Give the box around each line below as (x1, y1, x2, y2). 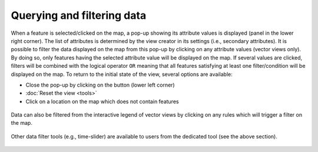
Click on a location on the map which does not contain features (25, 98, 179, 105)
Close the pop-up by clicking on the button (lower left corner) (25, 81, 175, 88)
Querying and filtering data (11, 9, 147, 22)
